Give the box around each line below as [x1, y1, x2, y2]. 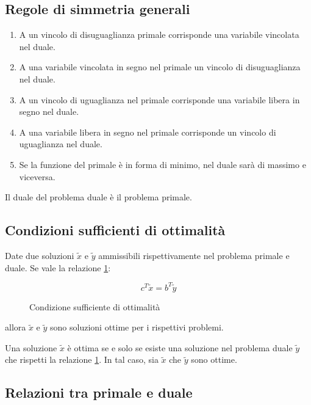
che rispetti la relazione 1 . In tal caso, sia [5, 353, 159, 366]
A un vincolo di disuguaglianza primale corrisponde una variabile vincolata [19, 28, 299, 41]
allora [5, 321, 26, 334]
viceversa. [19, 170, 55, 183]
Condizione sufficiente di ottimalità [29, 300, 160, 313]
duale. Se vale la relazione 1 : [5, 261, 111, 274]
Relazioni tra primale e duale [5, 383, 193, 402]
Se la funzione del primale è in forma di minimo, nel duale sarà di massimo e [19, 158, 306, 170]
